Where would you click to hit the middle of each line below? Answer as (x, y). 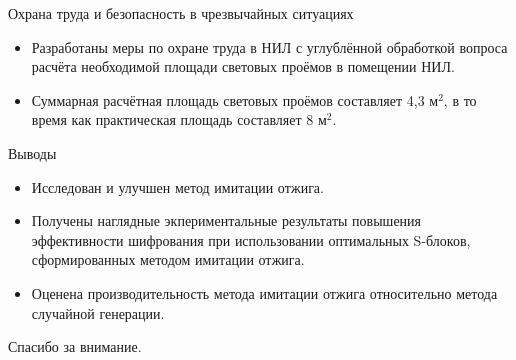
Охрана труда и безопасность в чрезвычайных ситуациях (181, 13)
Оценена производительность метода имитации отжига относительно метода (264, 292)
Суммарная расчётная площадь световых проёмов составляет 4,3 (228, 99)
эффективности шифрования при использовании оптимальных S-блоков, (251, 239)
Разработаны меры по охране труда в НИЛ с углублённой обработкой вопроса (269, 46)
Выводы (32, 152)
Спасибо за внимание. (75, 346)
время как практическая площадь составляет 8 (172, 119)
